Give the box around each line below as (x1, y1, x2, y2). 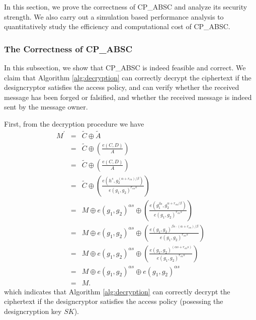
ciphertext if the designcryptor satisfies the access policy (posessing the (4, 296, 223, 306)
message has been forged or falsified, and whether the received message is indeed (4, 91, 252, 102)
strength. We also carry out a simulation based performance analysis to (4, 11, 224, 22)
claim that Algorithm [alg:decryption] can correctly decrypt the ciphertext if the (4, 72, 251, 82)
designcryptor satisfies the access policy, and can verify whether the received (4, 82, 239, 92)
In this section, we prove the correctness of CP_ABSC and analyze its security (4, 2, 247, 12)
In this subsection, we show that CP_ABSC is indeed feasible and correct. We (4, 62, 246, 72)
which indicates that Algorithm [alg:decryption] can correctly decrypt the (4, 286, 230, 296)
